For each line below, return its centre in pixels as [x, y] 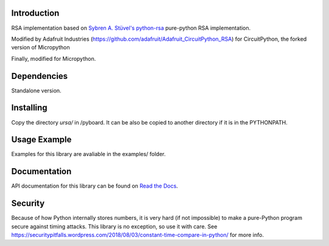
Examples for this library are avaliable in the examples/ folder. [88, 154]
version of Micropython [41, 47]
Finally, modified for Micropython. [54, 58]
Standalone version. [36, 91]
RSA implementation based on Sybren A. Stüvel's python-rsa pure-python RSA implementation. [131, 28]
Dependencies [40, 76]
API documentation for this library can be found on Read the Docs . [95, 186]
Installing [30, 108]
